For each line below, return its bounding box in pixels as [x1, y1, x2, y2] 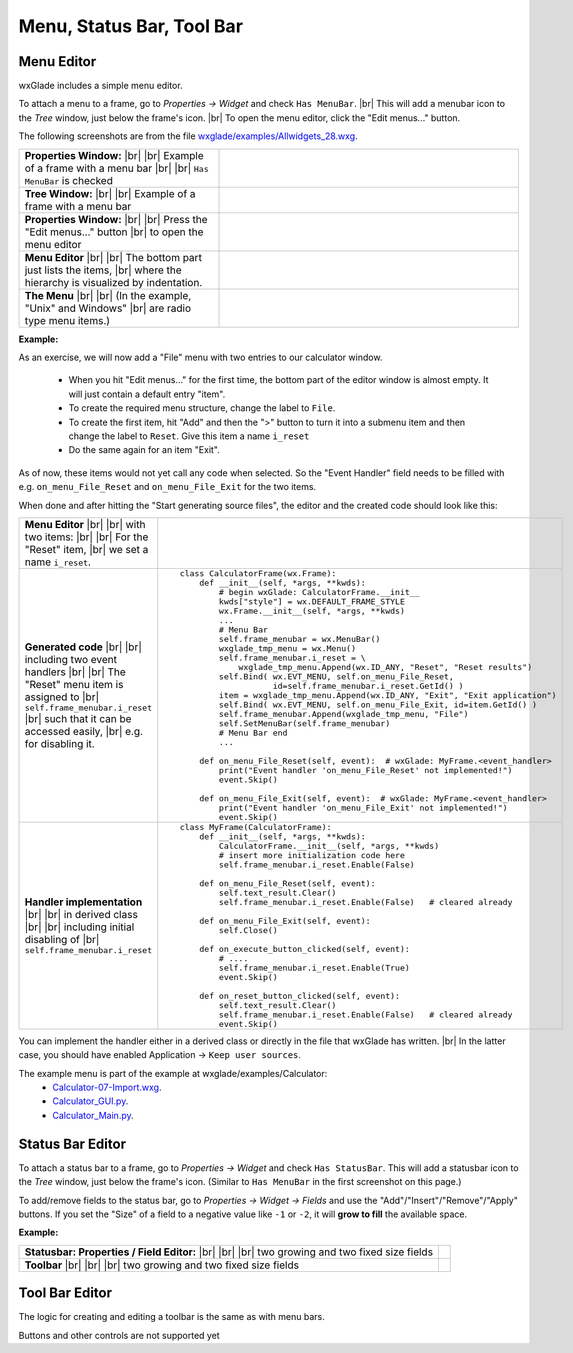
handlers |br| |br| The [24, 665, 127, 679]
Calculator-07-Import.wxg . [52, 1081, 162, 1094]
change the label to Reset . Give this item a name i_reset [68, 430, 310, 442]
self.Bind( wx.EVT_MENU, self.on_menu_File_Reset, [218, 671, 454, 682]
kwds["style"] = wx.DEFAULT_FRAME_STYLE [218, 596, 405, 607]
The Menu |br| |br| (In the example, [24, 288, 192, 302]
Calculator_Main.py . [52, 1109, 134, 1121]
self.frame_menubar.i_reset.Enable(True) [218, 962, 410, 973]
